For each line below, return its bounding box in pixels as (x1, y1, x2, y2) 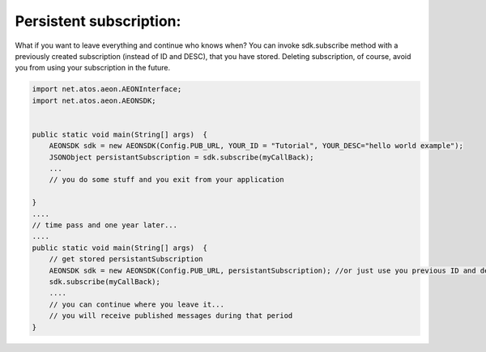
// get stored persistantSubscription (49, 255, 203, 264)
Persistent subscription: (15, 12, 181, 30)
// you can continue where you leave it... (49, 299, 224, 309)
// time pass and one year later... (32, 221, 178, 230)
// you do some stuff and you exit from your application (49, 175, 284, 184)
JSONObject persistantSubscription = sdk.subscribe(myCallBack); (49, 152, 314, 162)
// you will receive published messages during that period (49, 312, 293, 320)
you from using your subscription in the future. (15, 63, 171, 73)
